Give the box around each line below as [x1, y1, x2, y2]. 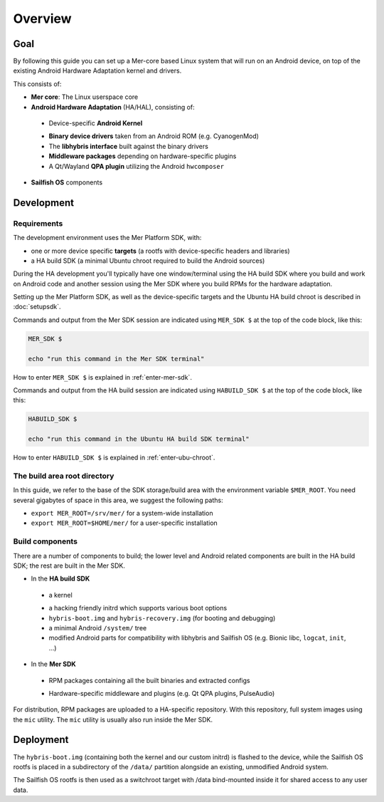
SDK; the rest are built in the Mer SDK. [13, 561, 126, 570]
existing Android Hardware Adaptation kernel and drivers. [13, 66, 182, 75]
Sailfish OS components [31, 178, 103, 187]
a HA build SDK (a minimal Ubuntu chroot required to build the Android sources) [31, 256, 265, 265]
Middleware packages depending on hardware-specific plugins [48, 152, 237, 160]
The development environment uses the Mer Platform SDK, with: [13, 234, 202, 242]
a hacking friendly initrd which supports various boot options [48, 604, 228, 613]
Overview [13, 11, 72, 26]
